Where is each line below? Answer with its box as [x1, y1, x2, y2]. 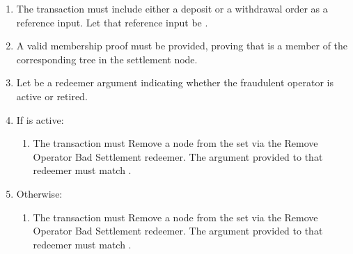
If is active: [16, 112, 64, 127]
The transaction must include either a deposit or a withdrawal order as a [16, 1, 328, 15]
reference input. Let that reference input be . [16, 15, 208, 29]
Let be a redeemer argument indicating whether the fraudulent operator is [16, 75, 334, 90]
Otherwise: [16, 186, 63, 200]
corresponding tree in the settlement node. [16, 51, 198, 66]
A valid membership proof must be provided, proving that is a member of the [16, 38, 348, 53]
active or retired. [16, 88, 88, 103]
